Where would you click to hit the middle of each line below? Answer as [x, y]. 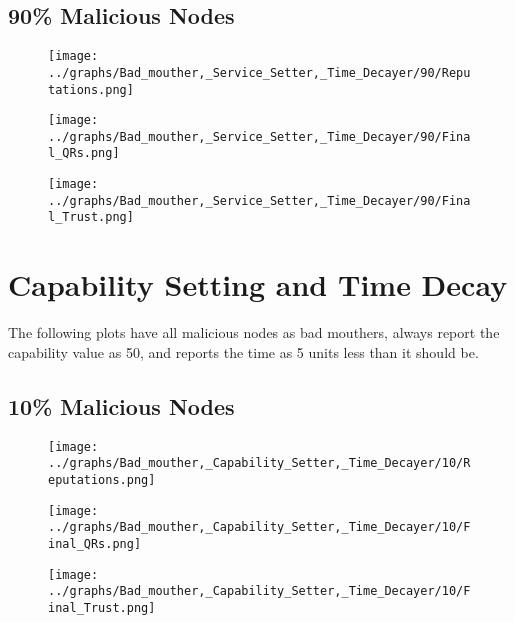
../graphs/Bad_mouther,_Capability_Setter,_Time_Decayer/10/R [259, 463]
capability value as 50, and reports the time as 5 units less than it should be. [243, 351]
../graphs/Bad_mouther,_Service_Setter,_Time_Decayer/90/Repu [259, 72]
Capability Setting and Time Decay [258, 284]
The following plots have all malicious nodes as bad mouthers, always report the [254, 332]
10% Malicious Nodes [121, 405]
